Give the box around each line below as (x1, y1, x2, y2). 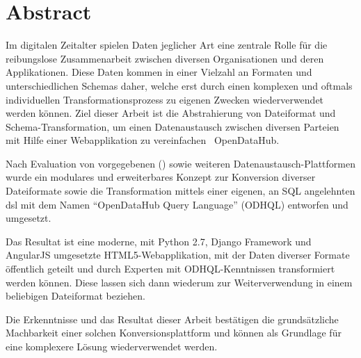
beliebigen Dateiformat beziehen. (6, 288, 145, 303)
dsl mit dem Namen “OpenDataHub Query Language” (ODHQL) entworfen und (6, 197, 348, 211)
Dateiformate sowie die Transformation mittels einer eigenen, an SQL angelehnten (6, 184, 355, 198)
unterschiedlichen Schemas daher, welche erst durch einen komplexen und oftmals (6, 78, 353, 92)
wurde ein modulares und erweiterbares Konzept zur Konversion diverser (6, 170, 316, 184)
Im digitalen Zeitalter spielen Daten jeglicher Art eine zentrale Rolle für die (6, 38, 328, 52)
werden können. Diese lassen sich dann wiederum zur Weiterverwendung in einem (6, 275, 353, 289)
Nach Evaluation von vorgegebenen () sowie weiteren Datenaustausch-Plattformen (6, 156, 355, 170)
